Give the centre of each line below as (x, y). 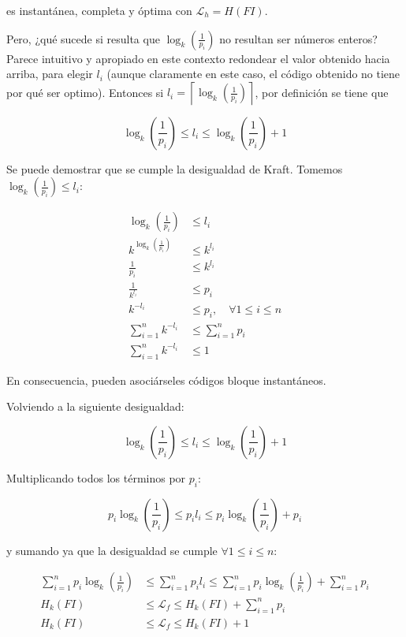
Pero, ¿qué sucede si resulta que (83, 38)
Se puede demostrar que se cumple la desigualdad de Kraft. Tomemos (175, 168)
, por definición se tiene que (322, 92)
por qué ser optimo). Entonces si (85, 92)
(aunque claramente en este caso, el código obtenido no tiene (253, 74)
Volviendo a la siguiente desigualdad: (95, 406)
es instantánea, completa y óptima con (99, 10)
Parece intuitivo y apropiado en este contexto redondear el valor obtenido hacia (198, 58)
